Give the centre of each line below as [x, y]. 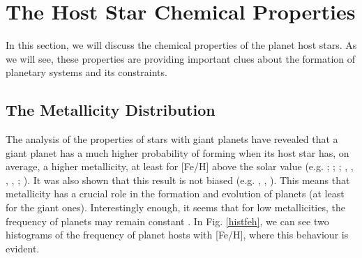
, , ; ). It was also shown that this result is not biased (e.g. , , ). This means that [178, 180]
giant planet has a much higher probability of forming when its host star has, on [178, 152]
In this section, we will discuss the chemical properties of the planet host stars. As [181, 45]
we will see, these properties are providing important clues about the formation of [181, 58]
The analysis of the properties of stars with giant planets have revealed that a [172, 139]
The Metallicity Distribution [111, 110]
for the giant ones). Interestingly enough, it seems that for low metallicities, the [175, 207]
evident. [23, 248]
